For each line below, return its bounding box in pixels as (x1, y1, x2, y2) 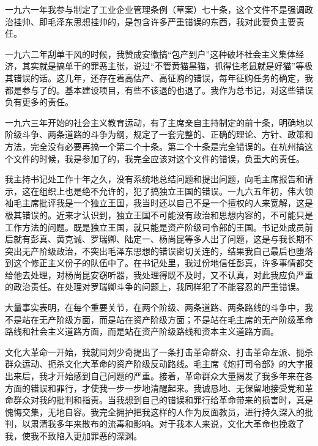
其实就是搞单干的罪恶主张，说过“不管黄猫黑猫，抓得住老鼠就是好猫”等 (21, 59, 305, 72)
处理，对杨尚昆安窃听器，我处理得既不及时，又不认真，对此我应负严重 (30, 268, 313, 281)
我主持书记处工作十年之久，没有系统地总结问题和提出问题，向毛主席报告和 (5, 173, 305, 185)
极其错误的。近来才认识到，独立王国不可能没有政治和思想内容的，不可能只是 (5, 208, 313, 221)
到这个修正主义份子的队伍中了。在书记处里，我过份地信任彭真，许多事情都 (5, 256, 305, 269)
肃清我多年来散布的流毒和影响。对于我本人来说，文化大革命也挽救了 (30, 417, 305, 430)
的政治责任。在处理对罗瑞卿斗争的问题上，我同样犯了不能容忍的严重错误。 (5, 280, 305, 293)
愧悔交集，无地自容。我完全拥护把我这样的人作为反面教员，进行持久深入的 (5, 405, 305, 418)
